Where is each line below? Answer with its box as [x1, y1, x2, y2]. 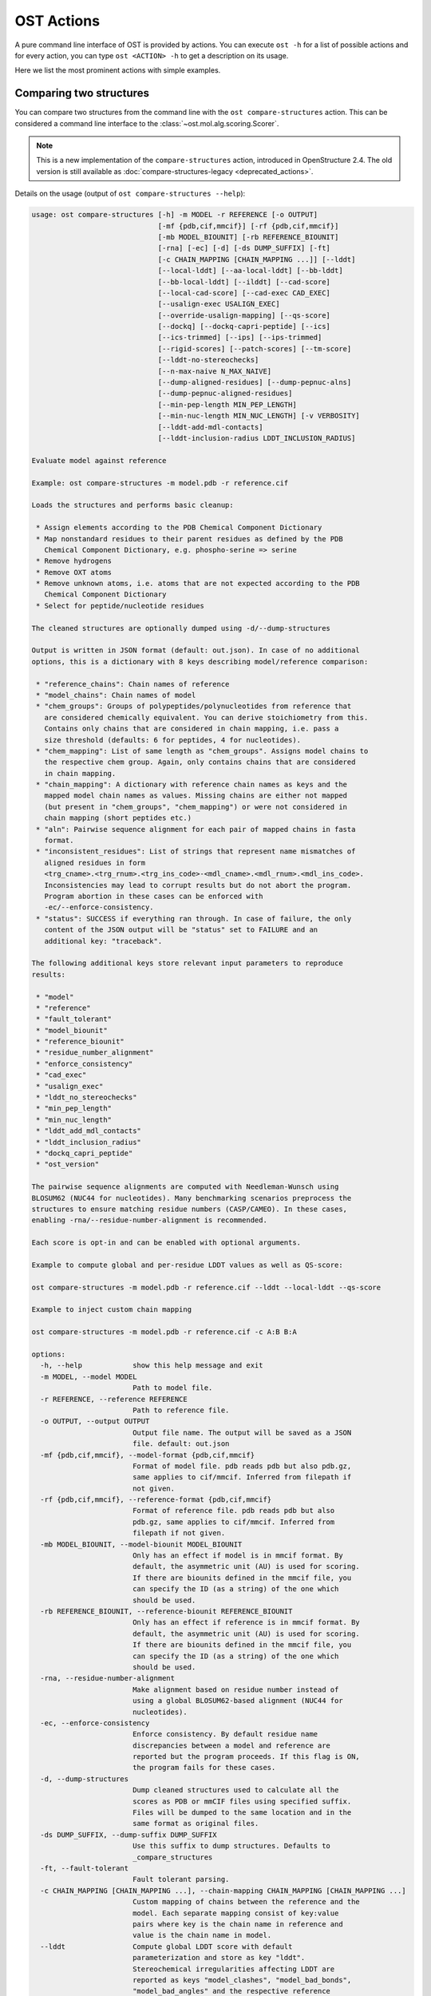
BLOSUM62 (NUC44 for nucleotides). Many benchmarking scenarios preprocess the [31, 1194, 352, 1202]
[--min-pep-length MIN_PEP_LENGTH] [157, 400, 297, 409]
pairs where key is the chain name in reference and [132, 1919, 343, 1928]
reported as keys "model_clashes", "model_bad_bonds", [132, 1975, 352, 1984]
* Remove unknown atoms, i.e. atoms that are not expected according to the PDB [36, 579, 361, 588]
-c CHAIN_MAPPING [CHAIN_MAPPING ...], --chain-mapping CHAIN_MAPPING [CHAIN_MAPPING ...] [40, 1886, 406, 1895]
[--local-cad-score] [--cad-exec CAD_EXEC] [157, 288, 331, 297]
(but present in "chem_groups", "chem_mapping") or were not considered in [44, 802, 347, 811]
